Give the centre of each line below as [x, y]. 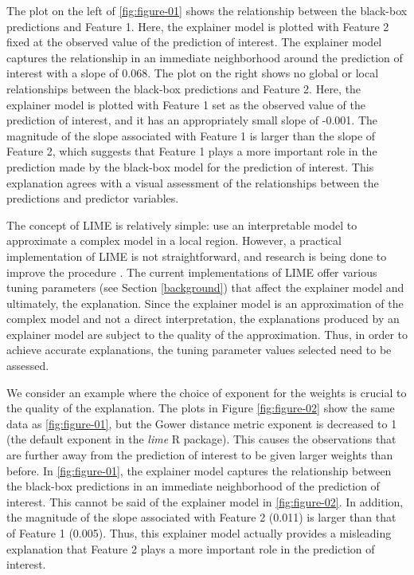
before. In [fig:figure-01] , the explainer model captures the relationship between [199, 470]
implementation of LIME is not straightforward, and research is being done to [197, 256]
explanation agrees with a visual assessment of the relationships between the [193, 182]
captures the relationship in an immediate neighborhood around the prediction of [205, 57]
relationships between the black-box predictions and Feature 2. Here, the [184, 88]
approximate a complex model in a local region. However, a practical [174, 240]
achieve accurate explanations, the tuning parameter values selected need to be [199, 350]
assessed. [28, 366]
